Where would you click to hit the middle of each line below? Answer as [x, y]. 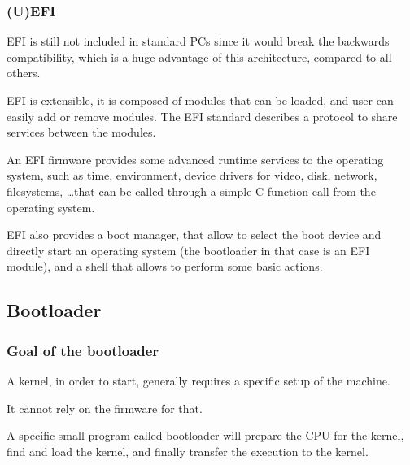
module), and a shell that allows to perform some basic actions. [165, 266]
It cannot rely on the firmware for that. [105, 408]
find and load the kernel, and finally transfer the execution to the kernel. [188, 451]
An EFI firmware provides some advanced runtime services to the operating [195, 159]
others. [24, 73]
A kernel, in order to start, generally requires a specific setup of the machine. [198, 380]
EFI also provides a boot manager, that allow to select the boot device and [194, 235]
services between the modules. [81, 132]
